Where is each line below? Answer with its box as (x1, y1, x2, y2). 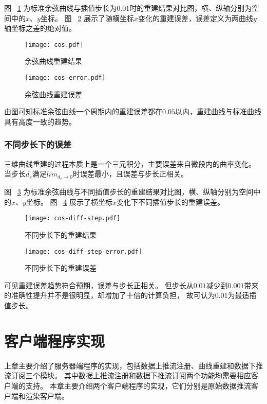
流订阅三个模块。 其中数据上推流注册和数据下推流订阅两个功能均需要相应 (4, 370, 251, 381)
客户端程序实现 (4, 330, 105, 351)
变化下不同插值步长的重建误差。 (116, 196, 224, 207)
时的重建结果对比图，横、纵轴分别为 (129, 3, 252, 13)
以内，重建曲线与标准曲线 (175, 106, 261, 117)
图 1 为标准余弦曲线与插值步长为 (4, 3, 117, 13)
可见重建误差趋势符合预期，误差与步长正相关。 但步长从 (4, 279, 194, 290)
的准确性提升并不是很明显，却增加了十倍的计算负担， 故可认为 (4, 290, 215, 301)
